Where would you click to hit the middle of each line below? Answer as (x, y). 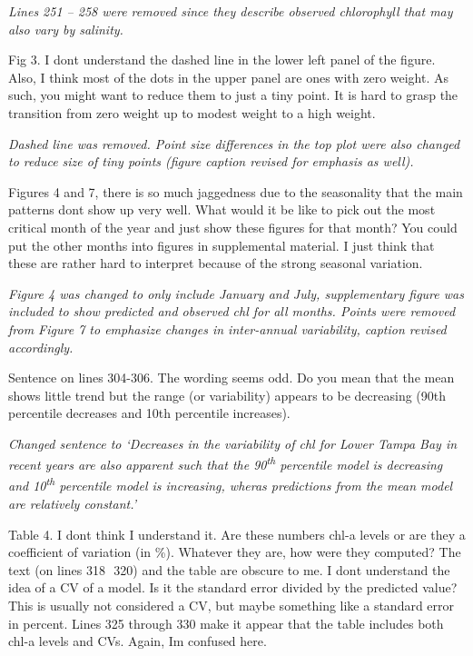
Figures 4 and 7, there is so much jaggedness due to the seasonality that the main (236, 191)
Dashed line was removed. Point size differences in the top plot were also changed (234, 143)
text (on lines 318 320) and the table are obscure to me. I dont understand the (229, 569)
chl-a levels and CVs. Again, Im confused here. (138, 641)
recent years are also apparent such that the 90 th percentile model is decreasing (226, 463)
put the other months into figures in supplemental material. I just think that (222, 245)
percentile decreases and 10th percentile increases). (149, 413)
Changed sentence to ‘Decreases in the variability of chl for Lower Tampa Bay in (233, 443)
